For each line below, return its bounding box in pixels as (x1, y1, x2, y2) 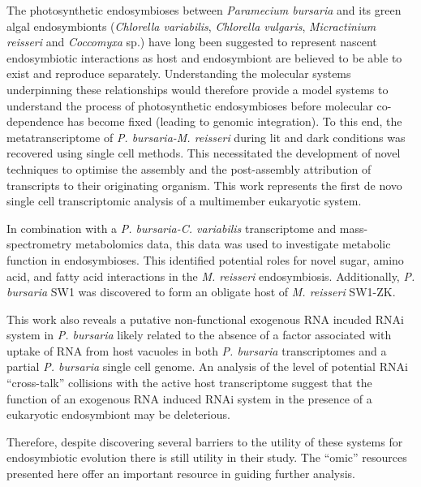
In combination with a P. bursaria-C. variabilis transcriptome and (6, 219, 337, 236)
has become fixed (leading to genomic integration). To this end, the (67, 113, 402, 130)
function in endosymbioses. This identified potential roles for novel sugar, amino (6, 251, 404, 268)
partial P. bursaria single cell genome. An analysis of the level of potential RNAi (6, 358, 408, 375)
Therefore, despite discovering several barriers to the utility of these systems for (6, 433, 403, 450)
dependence (6, 113, 64, 130)
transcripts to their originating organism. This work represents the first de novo (6, 176, 402, 193)
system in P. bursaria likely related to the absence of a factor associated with (6, 326, 392, 343)
